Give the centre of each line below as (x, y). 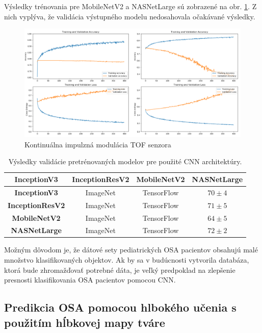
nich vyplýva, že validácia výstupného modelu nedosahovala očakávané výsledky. (130, 16)
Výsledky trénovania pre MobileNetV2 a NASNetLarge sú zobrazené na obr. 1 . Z (130, 6)
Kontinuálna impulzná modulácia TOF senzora (98, 144)
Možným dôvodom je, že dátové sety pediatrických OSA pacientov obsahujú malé (131, 250)
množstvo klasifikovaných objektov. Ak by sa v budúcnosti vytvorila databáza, (127, 260)
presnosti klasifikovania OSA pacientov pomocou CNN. (90, 280)
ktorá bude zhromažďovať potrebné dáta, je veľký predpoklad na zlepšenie (120, 270)
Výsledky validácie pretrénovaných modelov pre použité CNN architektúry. (125, 161)
